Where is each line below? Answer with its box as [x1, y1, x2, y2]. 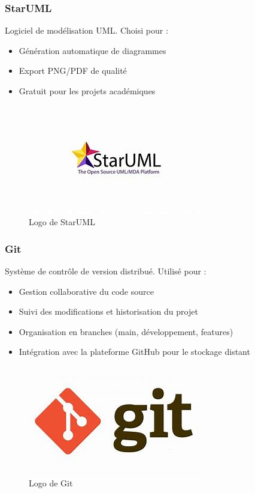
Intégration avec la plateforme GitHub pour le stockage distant [19, 345, 250, 358]
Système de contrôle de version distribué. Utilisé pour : [5, 265, 207, 277]
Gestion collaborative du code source [19, 285, 154, 297]
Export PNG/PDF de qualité [19, 64, 127, 77]
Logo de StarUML [29, 216, 95, 228]
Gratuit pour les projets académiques [19, 85, 156, 97]
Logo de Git [29, 476, 73, 489]
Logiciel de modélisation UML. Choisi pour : [5, 24, 168, 37]
